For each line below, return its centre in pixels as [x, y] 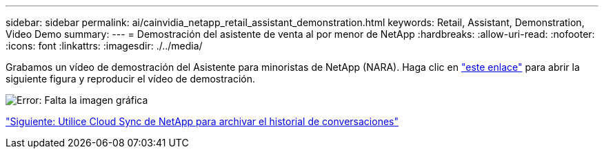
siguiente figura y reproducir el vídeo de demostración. [131, 79]
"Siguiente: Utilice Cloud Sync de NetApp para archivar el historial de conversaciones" [202, 121]
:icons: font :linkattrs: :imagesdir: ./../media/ [104, 46]
